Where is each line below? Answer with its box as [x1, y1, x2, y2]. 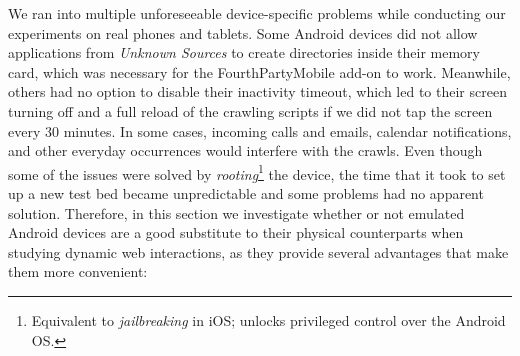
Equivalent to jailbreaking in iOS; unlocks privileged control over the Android [31, 309, 506, 330]
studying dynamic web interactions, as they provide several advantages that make [8, 241, 509, 262]
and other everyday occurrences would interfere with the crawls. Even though [8, 140, 483, 161]
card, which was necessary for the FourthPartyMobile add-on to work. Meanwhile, [8, 61, 511, 82]
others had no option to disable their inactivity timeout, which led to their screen [8, 81, 507, 102]
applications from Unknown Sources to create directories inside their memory [8, 42, 480, 63]
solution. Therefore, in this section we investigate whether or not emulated [8, 202, 465, 223]
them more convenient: [8, 261, 148, 282]
